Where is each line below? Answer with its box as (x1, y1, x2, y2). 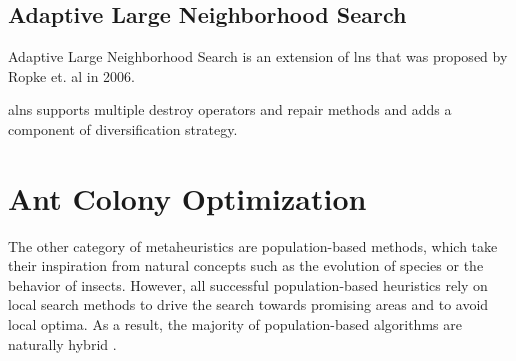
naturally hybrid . (8, 333, 117, 354)
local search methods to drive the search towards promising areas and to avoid (8, 294, 489, 315)
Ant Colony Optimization (8, 177, 367, 218)
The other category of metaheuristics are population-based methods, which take (8, 235, 498, 256)
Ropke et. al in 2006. (8, 65, 135, 86)
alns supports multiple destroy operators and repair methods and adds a (8, 99, 452, 120)
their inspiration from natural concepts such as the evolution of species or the (8, 255, 484, 276)
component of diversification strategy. (8, 118, 238, 139)
